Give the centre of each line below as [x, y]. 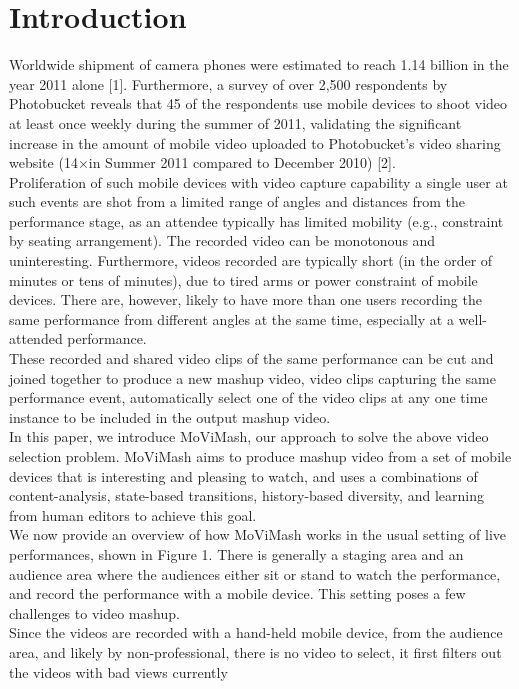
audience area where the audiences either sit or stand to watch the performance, [255, 573]
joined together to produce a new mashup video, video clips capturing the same [252, 377]
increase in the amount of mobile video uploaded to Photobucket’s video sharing [255, 142]
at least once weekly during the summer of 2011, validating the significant [235, 122]
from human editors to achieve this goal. [133, 514]
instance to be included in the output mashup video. [170, 416]
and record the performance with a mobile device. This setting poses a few [237, 593]
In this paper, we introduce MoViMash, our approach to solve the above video [249, 436]
